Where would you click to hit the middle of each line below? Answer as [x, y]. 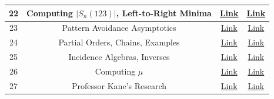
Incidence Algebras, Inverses [119, 57]
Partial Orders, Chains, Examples [119, 42]
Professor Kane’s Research [119, 85]
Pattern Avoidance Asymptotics [119, 28]
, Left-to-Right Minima [164, 13]
